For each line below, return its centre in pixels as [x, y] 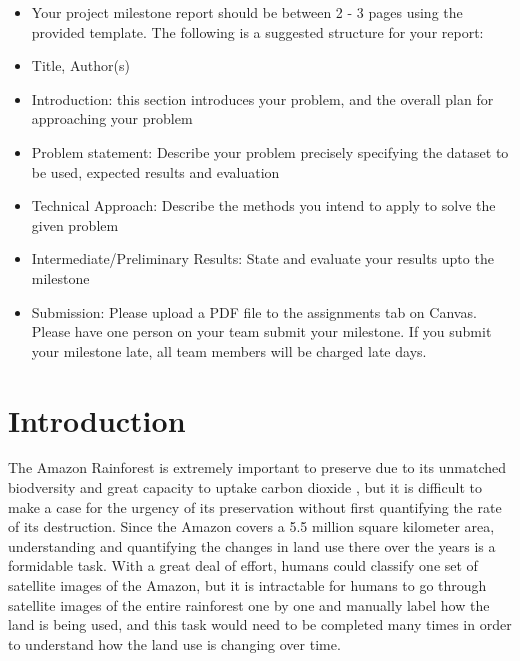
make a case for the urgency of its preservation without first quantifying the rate [255, 506]
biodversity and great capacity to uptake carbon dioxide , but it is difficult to [245, 487]
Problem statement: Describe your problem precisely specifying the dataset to [270, 151]
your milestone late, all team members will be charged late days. [229, 350]
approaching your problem [112, 118]
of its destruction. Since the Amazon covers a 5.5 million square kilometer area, [251, 526]
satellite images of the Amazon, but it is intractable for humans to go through [247, 585]
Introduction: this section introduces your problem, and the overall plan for [262, 98]
